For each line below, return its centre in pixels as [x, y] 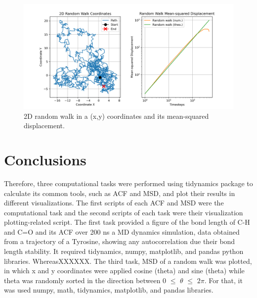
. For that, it [223, 280]
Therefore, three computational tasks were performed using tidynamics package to [128, 183]
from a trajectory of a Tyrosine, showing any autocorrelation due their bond [120, 241]
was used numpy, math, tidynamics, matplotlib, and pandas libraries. [109, 290]
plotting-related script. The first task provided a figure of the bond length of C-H [127, 222]
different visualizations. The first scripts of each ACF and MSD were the [114, 203]
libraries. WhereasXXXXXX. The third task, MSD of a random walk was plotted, [128, 261]
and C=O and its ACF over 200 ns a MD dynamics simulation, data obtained [122, 231]
